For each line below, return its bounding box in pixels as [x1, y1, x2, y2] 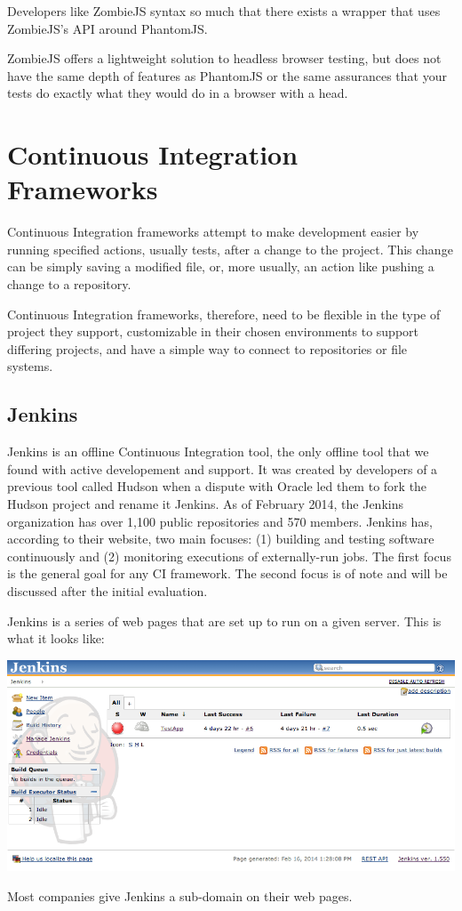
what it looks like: [7, 629, 105, 648]
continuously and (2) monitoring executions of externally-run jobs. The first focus [7, 546, 451, 565]
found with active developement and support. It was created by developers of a [7, 459, 438, 478]
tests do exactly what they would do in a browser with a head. [7, 84, 348, 102]
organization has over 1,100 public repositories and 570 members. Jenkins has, [7, 512, 433, 530]
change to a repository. [7, 275, 131, 294]
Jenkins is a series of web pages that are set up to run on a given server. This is [7, 611, 442, 630]
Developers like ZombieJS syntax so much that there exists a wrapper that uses [7, 2, 441, 20]
